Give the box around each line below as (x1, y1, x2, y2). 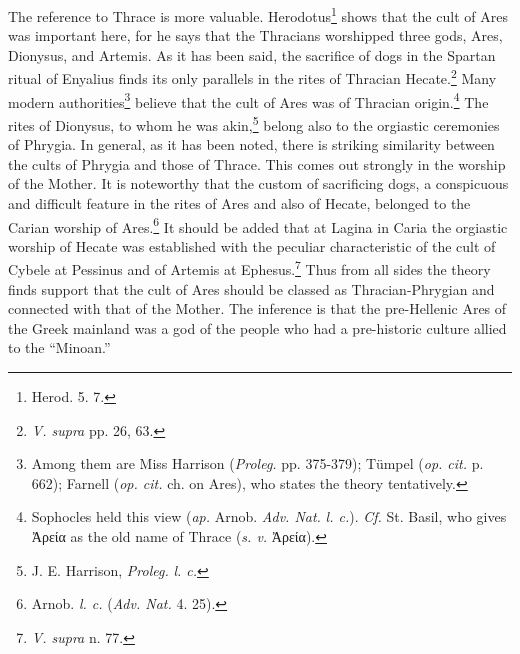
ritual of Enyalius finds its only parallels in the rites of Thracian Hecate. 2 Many (8, 65, 497, 89)
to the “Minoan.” (8, 337, 111, 358)
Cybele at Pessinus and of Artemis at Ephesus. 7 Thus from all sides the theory (8, 256, 491, 280)
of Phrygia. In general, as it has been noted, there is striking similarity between (8, 134, 495, 155)
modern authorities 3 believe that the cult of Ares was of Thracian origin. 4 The (8, 88, 489, 112)
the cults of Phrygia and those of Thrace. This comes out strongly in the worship (8, 153, 506, 174)
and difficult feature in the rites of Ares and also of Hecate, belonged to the (8, 192, 471, 213)
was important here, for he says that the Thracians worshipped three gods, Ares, (8, 25, 503, 46)
